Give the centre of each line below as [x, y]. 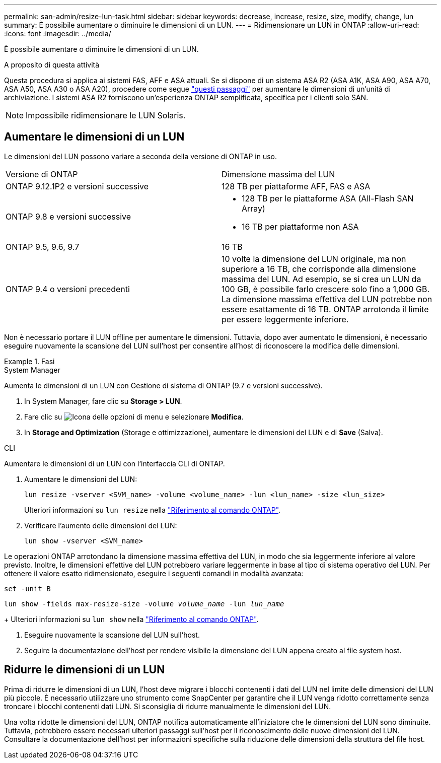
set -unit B [27, 588]
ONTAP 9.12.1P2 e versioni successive [77, 186]
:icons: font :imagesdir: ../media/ [58, 33]
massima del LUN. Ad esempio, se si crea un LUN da [321, 279]
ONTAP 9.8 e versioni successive [68, 216]
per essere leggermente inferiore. [285, 319]
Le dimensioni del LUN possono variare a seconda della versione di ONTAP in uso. [141, 156]
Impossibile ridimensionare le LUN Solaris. [106, 115]
